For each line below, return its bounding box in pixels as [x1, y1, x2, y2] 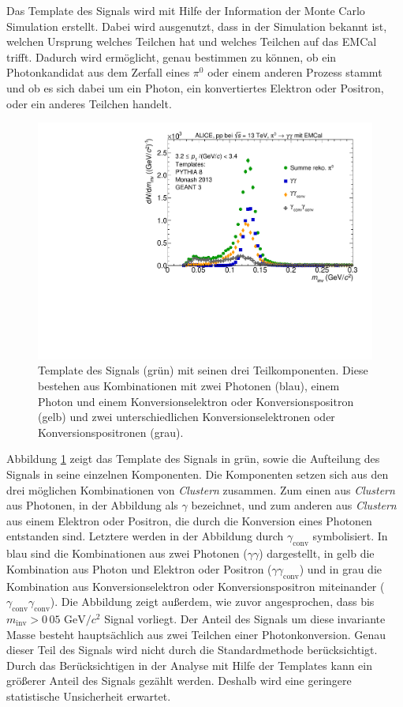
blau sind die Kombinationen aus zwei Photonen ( [6, 545, 248, 562]
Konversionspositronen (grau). [38, 423, 184, 440]
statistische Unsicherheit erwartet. [6, 687, 171, 704]
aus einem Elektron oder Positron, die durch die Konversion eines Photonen [6, 512, 372, 528]
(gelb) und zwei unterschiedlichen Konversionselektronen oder [38, 408, 335, 425]
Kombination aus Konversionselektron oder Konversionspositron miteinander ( [6, 577, 385, 594]
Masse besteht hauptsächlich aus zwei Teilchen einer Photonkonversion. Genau [6, 626, 386, 642]
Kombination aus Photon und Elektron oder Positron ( [6, 560, 272, 577]
